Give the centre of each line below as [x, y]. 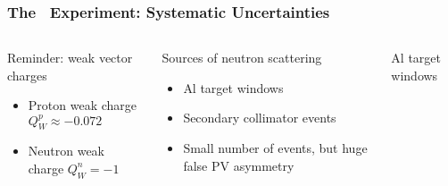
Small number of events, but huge [275, 148]
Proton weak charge [83, 105]
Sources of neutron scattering [242, 58]
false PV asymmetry [239, 165]
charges [27, 75]
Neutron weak [66, 151]
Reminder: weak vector [70, 58]
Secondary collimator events [260, 118]
